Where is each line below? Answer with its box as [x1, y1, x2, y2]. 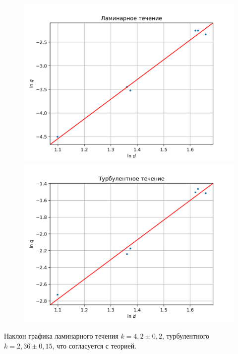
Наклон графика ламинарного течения [4, 331, 119, 341]
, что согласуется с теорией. [52, 340, 137, 351]
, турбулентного [162, 331, 210, 341]
